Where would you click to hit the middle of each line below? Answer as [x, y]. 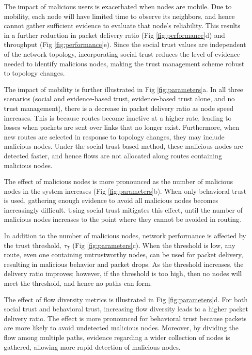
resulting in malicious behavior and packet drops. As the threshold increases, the [124, 264]
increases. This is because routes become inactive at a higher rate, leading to [118, 117]
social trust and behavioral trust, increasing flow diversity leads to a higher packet [126, 309]
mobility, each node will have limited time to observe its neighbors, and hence [119, 16]
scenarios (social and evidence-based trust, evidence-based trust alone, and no [119, 99]
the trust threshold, [33, 245]
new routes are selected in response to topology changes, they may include [114, 136]
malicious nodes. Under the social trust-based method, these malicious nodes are [124, 146]
